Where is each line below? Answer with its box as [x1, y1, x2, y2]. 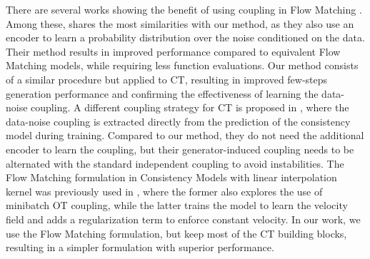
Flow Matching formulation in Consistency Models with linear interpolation [6, 170, 337, 185]
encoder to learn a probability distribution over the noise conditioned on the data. [6, 30, 365, 45]
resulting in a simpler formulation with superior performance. [6, 240, 274, 255]
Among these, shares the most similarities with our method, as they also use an [6, 16, 354, 31]
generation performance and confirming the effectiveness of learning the [6, 86, 319, 101]
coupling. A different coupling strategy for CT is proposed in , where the [31, 100, 349, 115]
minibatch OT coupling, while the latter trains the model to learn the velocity [6, 198, 348, 213]
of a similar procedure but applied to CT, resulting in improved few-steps [6, 71, 328, 86]
